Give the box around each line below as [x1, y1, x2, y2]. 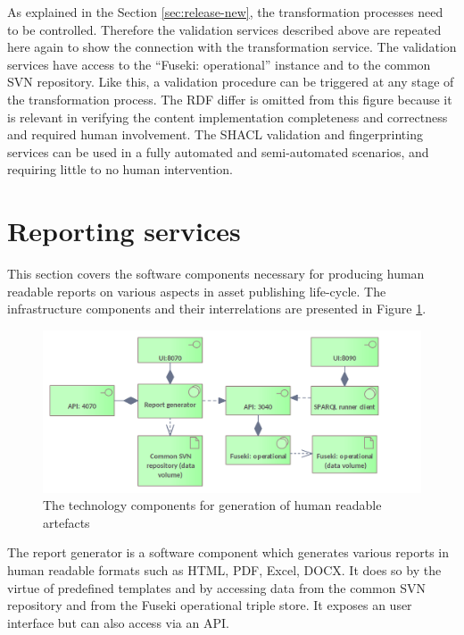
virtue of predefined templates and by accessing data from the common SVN [7, 578, 426, 597]
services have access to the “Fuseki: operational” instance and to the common [7, 54, 431, 73]
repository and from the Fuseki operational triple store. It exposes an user [7, 596, 412, 614]
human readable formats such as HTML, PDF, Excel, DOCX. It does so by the [7, 560, 442, 579]
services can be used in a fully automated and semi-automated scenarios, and [7, 142, 429, 161]
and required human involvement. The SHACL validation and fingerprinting [7, 125, 423, 144]
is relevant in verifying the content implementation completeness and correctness [7, 107, 448, 126]
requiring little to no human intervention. [7, 160, 233, 179]
